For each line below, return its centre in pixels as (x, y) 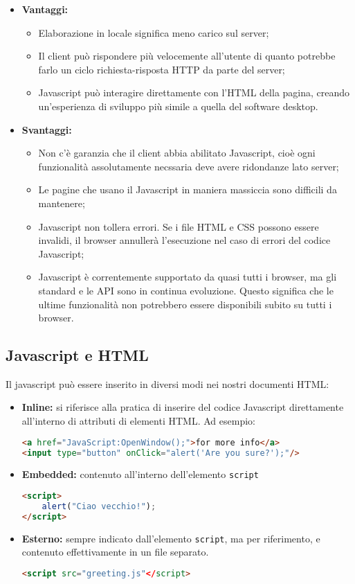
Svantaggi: (47, 129)
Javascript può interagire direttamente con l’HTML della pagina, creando (194, 92)
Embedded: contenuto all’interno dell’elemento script (140, 474)
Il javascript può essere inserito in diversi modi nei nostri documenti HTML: (167, 383)
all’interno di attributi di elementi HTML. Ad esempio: (138, 421)
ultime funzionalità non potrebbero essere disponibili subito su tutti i (185, 304)
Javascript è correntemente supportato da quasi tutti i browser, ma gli (188, 277)
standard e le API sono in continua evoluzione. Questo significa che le (186, 290)
